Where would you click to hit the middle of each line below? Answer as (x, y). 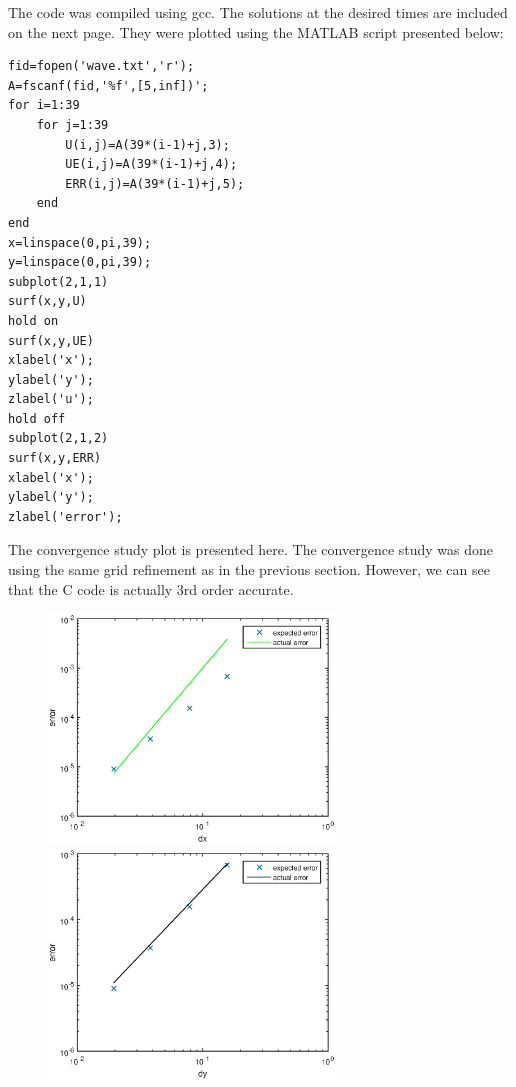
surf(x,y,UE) (51, 340)
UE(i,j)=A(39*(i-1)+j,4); (151, 164)
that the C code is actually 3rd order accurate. (151, 588)
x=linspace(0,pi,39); (80, 242)
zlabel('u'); (51, 399)
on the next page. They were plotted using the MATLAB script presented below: (256, 31)
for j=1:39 (72, 124)
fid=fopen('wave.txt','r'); (101, 66)
